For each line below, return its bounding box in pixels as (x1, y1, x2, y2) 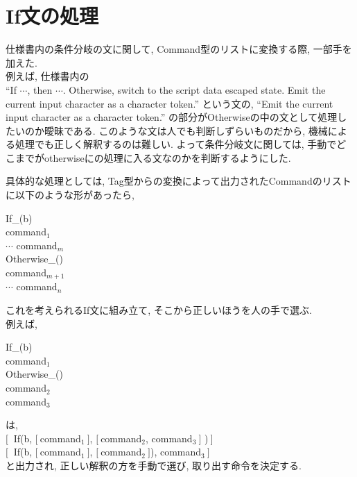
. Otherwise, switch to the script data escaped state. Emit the (62, 82, 326, 97)
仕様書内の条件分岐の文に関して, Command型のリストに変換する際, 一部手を (6, 42, 352, 56)
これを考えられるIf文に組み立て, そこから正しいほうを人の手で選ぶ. (6, 303, 312, 317)
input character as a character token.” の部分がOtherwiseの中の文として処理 (6, 110, 338, 124)
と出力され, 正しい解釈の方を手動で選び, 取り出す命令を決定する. (6, 458, 302, 473)
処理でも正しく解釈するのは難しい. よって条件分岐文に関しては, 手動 (15, 137, 327, 151)
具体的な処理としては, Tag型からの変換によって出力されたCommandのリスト (6, 174, 351, 188)
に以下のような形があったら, (6, 187, 134, 202)
